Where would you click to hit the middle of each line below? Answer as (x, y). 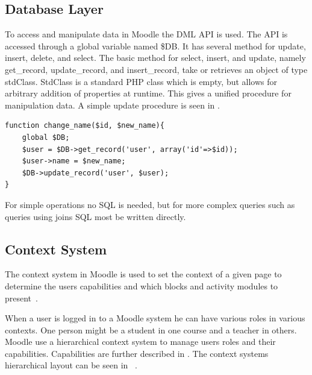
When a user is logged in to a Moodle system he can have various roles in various (155, 318)
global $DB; (46, 137)
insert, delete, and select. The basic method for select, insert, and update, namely (155, 58)
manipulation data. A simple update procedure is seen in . (112, 105)
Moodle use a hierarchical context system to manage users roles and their (140, 342)
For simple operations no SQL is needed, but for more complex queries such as (150, 204)
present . (21, 298)
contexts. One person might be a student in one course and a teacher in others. (151, 329)
